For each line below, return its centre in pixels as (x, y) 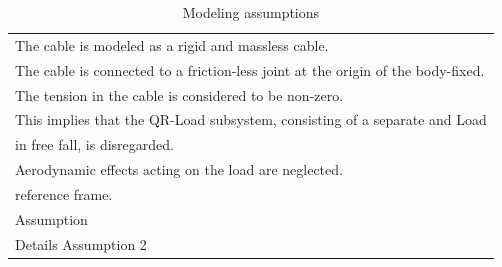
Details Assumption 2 (81, 243)
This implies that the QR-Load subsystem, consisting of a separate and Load (251, 119)
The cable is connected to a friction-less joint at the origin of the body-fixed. (250, 69)
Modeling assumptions (251, 12)
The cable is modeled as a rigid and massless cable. (172, 44)
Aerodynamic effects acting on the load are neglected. (179, 169)
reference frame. (64, 193)
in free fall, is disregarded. (94, 144)
